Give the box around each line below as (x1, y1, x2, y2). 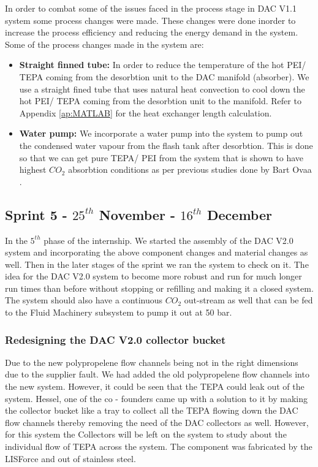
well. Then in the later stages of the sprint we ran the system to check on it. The (5, 257, 309, 270)
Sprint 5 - (5, 205, 67, 224)
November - (99, 205, 175, 224)
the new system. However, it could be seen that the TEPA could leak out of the (5, 380, 305, 393)
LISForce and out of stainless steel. (5, 452, 136, 465)
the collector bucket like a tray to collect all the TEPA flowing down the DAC (5, 404, 298, 417)
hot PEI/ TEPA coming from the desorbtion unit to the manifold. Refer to (19, 94, 301, 107)
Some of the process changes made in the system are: (5, 37, 204, 50)
